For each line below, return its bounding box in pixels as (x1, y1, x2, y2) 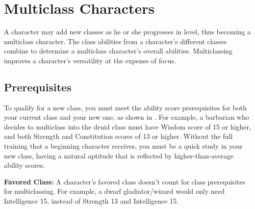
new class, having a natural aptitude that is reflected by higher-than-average (4, 150, 234, 160)
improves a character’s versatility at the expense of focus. (4, 55, 176, 65)
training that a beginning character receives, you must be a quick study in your (4, 141, 243, 151)
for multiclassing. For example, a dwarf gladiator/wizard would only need (4, 186, 225, 196)
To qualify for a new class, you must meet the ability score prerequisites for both (4, 102, 247, 112)
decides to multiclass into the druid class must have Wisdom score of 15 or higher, (4, 121, 251, 131)
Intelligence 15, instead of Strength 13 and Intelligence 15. (4, 196, 178, 206)
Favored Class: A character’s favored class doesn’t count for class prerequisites (4, 176, 246, 186)
